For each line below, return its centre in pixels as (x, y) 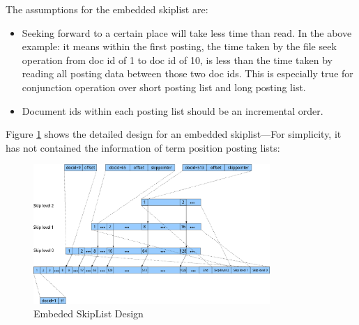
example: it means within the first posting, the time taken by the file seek (179, 46)
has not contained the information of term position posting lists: (143, 147)
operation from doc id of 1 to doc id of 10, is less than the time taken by (177, 60)
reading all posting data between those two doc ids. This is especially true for (188, 73)
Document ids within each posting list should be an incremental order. (173, 110)
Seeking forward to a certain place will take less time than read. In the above (187, 32)
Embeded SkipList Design (89, 314)
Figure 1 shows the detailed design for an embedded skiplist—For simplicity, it (174, 134)
